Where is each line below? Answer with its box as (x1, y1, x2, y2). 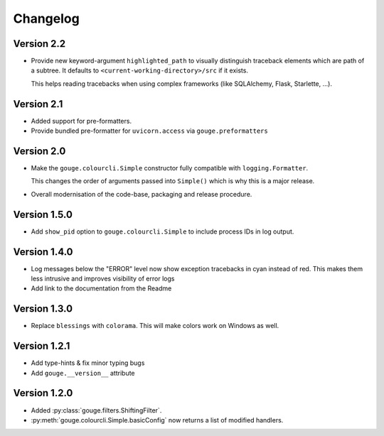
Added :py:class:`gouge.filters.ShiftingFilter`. (31, 405, 162, 415)
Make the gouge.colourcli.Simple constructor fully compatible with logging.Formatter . (31, 164, 309, 173)
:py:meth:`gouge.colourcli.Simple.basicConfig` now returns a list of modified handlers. (31, 415, 284, 424)
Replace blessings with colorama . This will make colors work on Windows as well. (31, 322, 279, 330)
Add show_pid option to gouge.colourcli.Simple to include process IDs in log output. (31, 227, 294, 236)
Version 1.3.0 (13, 303, 73, 315)
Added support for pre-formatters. (31, 116, 132, 125)
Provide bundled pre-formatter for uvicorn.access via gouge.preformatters (31, 126, 268, 135)
